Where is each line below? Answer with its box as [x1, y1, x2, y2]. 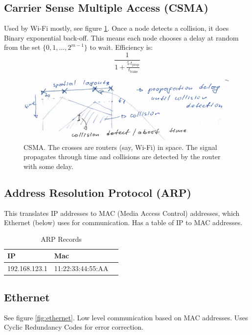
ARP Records [41, 233, 82, 244]
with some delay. [23, 161, 73, 171]
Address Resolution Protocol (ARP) [4, 185, 191, 200]
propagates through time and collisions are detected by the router [23, 151, 221, 162]
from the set [4, 42, 41, 52]
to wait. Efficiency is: [90, 42, 153, 52]
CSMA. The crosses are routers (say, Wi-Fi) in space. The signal [23, 142, 217, 152]
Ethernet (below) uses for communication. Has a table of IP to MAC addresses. [4, 217, 243, 228]
